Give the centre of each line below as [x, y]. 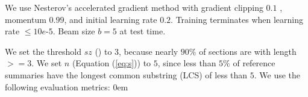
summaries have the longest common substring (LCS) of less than [126, 74]
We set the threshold [43, 51]
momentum [26, 19]
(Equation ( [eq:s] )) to [112, 63]
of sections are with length [248, 51]
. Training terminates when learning [237, 19]
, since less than [187, 63]
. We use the [277, 74]
